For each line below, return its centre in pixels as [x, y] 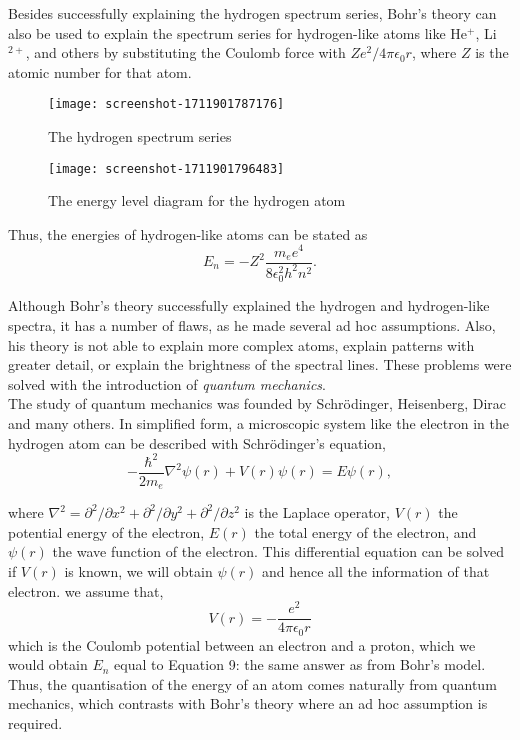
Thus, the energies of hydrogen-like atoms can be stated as [188, 233]
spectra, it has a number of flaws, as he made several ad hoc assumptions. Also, [252, 324]
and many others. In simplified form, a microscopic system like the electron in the [259, 422]
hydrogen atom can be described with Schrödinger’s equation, [197, 442]
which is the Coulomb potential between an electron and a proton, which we [242, 644]
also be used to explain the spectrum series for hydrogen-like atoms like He [238, 32]
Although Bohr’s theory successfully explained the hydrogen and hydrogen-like [249, 305]
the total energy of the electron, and [365, 531]
